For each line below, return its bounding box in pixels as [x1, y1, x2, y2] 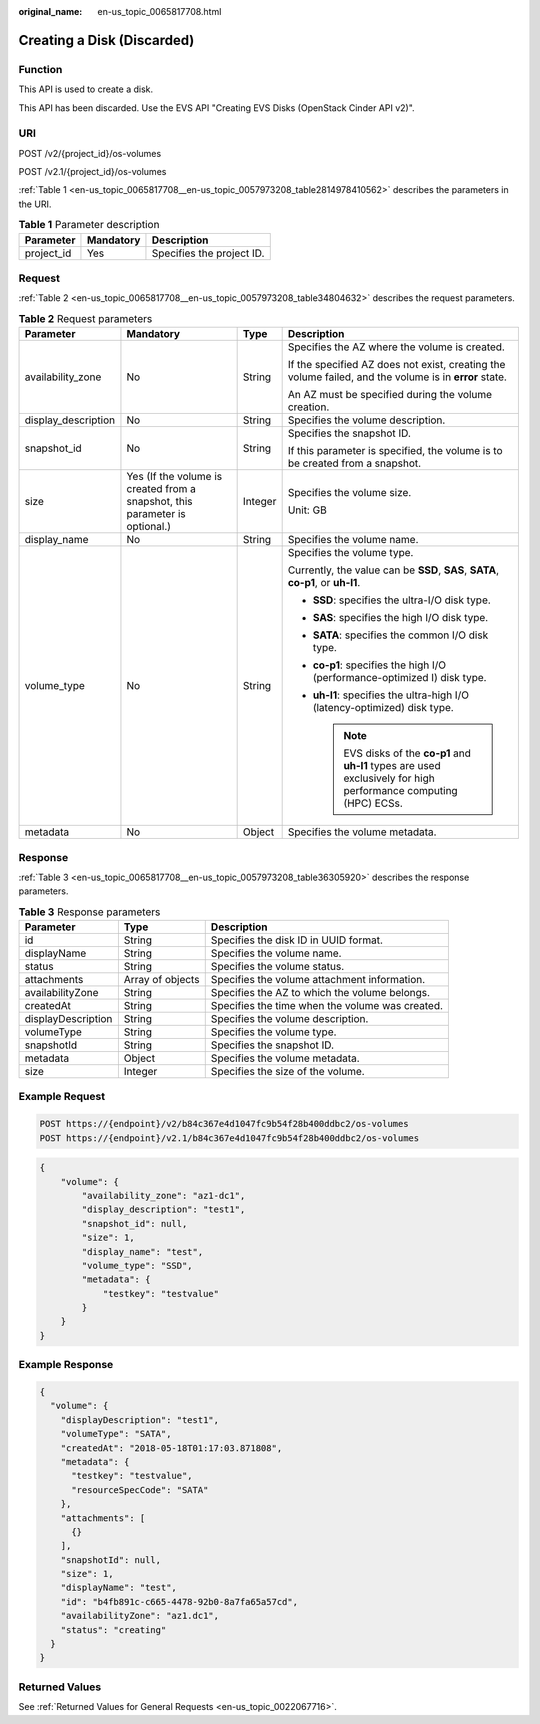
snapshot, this [126, 495, 194, 509]
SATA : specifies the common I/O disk [312, 628, 489, 642]
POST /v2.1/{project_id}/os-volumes [18, 166, 167, 178]
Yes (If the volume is [126, 470, 223, 484]
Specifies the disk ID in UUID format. [210, 933, 384, 947]
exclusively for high [343, 771, 435, 785]
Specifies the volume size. [287, 486, 412, 500]
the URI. [18, 198, 52, 210]
